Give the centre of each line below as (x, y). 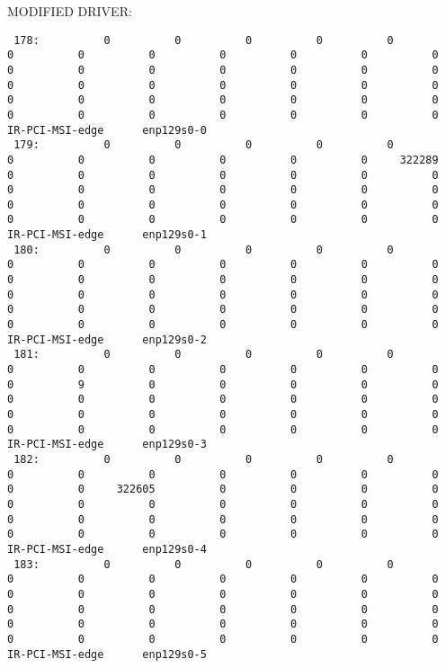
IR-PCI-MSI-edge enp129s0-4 (107, 549)
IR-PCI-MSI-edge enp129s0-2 (107, 339)
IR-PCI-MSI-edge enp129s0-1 (107, 235)
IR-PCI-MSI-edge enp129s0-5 (107, 654)
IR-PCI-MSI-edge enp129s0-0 (107, 130)
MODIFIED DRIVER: (70, 11)
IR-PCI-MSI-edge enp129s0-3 (107, 445)
